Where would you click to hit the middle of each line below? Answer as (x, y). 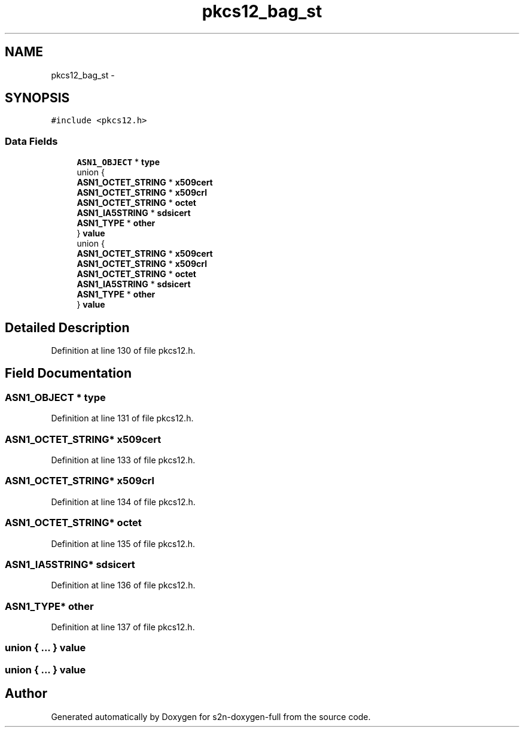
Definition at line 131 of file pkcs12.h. (122, 418)
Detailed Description (67, 327)
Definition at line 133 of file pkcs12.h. (123, 460)
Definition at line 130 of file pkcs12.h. (123, 351)
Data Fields (31, 141)
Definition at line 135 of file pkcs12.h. (123, 543)
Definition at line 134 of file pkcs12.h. (123, 502)
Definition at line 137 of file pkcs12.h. (123, 627)
